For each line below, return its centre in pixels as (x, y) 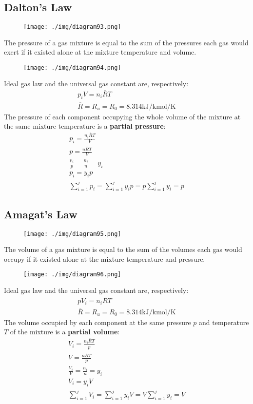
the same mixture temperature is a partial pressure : (85, 126)
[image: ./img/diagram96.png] (72, 275)
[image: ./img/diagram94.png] (72, 68)
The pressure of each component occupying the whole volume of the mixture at (122, 116)
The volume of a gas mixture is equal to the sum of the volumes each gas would (123, 249)
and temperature (224, 322)
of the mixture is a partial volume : (65, 332)
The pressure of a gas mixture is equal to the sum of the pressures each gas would (126, 42)
